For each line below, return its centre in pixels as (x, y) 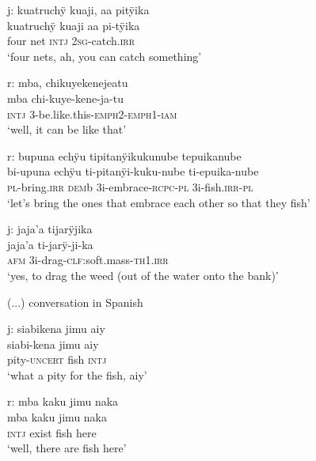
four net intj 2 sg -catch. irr (71, 41)
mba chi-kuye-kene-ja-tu (65, 98)
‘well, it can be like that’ (67, 129)
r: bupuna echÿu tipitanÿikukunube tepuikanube (124, 155)
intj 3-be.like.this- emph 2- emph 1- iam (92, 113)
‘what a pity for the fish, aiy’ (77, 374)
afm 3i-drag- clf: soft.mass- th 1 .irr (88, 260)
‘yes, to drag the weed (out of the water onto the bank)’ (143, 275)
